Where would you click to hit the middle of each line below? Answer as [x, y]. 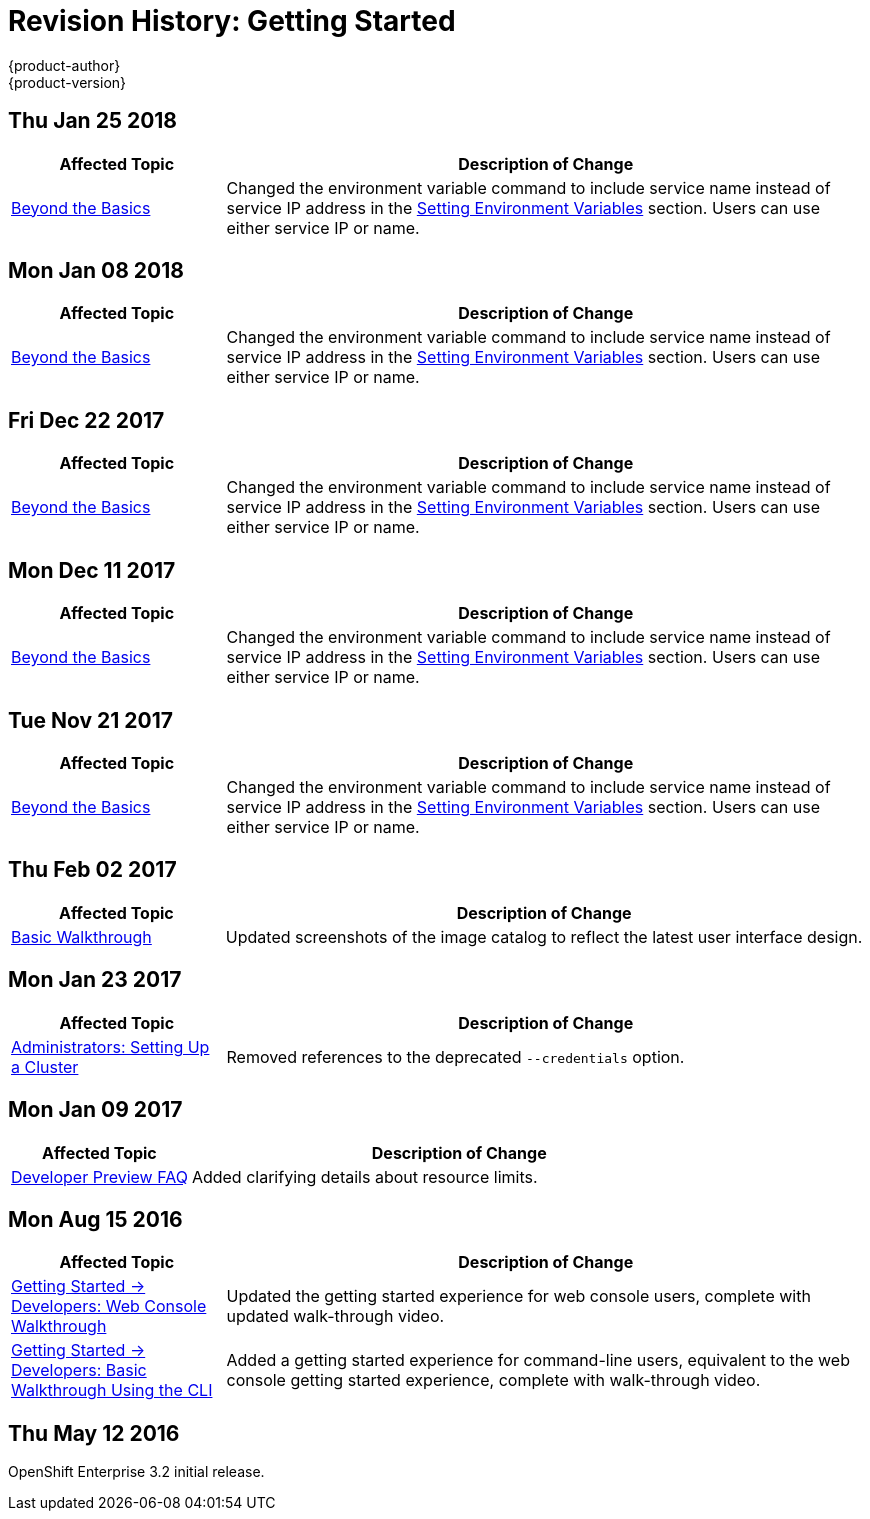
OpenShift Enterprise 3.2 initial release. [136, 1472]
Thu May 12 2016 [94, 1433]
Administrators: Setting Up [110, 1046]
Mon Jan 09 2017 [95, 1110]
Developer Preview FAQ [99, 1176]
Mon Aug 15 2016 [95, 1219]
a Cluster [45, 1066]
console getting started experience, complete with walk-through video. [493, 1380]
